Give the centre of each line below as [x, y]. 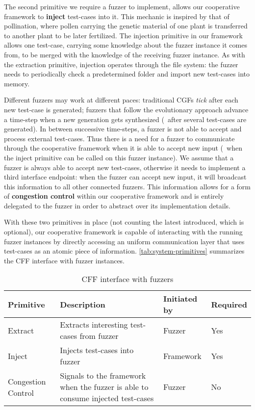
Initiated [180, 299]
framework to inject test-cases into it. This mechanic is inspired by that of [117, 16]
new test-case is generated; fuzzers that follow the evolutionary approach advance [126, 109]
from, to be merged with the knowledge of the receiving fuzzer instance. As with [125, 54]
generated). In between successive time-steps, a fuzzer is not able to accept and [123, 129]
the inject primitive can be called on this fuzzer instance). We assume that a [119, 157]
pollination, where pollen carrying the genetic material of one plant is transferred [126, 26]
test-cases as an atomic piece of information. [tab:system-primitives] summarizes [124, 251]
